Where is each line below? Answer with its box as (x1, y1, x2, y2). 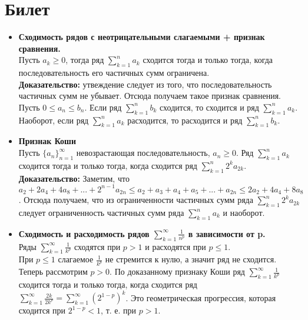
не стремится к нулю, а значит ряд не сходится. (105, 253, 277, 265)
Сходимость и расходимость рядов (18, 227, 150, 239)
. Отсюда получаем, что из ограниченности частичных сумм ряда (18, 194, 253, 206)
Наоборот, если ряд (18, 114, 89, 126)
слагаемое (58, 253, 94, 265)
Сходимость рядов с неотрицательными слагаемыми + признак (18, 31, 265, 43)
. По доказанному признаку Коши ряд (110, 265, 245, 278)
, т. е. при (101, 304, 137, 316)
